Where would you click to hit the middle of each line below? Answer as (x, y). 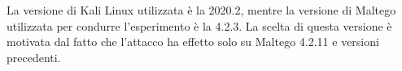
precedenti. (34, 57)
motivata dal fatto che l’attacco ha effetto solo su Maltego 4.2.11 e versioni (193, 42)
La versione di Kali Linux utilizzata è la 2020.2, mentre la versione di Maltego (201, 10)
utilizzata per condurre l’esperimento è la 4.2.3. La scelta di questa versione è (199, 25)
